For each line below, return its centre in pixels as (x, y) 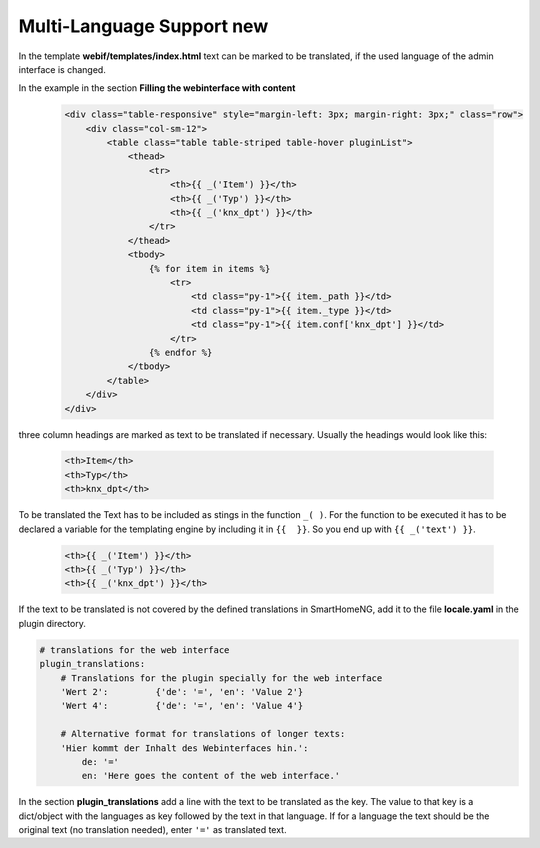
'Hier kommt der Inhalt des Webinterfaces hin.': (184, 748)
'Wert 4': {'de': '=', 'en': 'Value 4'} (182, 706)
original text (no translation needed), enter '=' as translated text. (152, 830)
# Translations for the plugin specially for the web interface (221, 678)
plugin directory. (52, 623)
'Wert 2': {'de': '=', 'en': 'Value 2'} (182, 691)
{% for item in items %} (209, 268)
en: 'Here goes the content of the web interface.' (211, 776)
